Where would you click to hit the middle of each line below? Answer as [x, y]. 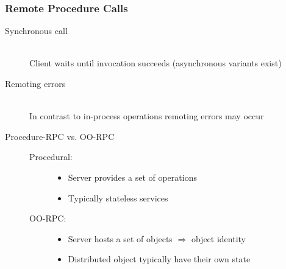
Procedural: [51, 157]
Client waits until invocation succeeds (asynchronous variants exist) [156, 63]
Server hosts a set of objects [120, 238]
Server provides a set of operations [132, 177]
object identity [219, 238]
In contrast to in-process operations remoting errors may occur [147, 116]
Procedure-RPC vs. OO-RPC [60, 136]
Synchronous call [36, 31]
